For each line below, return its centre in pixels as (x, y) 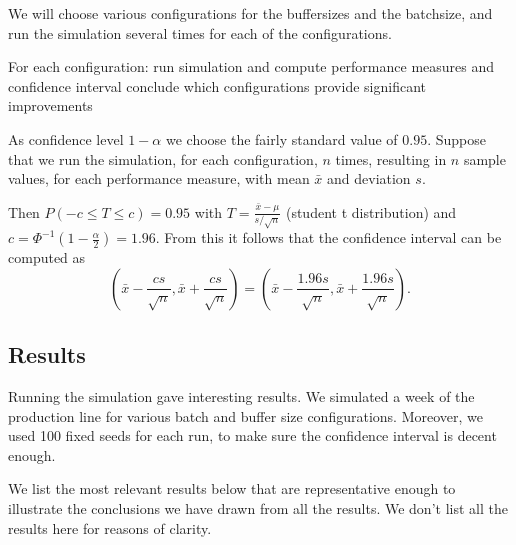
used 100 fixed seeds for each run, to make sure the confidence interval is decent (252, 435)
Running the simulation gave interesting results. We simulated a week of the (241, 395)
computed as (47, 257)
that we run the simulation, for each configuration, (163, 158)
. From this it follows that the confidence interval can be (328, 237)
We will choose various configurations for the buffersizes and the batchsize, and (250, 13)
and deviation (369, 178)
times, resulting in (391, 158)
